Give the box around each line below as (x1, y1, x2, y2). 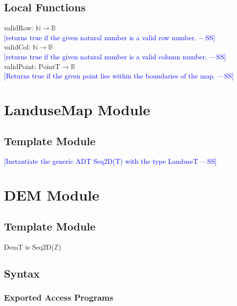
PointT (38, 63, 60, 71)
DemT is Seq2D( (4, 241, 54, 252)
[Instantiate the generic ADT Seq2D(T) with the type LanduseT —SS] (4, 156, 217, 166)
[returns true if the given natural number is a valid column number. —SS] (4, 51, 226, 61)
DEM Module (4, 185, 100, 205)
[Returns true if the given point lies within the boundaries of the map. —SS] (4, 71, 234, 81)
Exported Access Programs (4, 291, 113, 303)
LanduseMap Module (4, 99, 151, 119)
